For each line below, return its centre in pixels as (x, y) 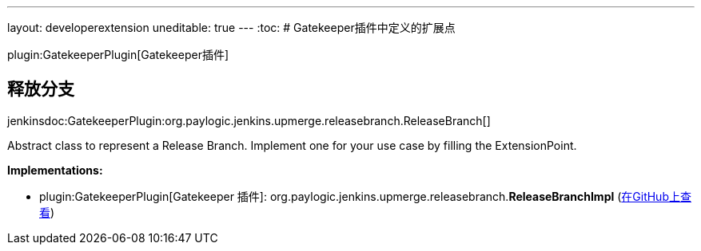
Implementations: (55, 170)
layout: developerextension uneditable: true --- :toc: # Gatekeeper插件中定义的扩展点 (231, 27)
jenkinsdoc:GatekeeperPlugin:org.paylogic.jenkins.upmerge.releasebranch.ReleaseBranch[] (249, 120)
